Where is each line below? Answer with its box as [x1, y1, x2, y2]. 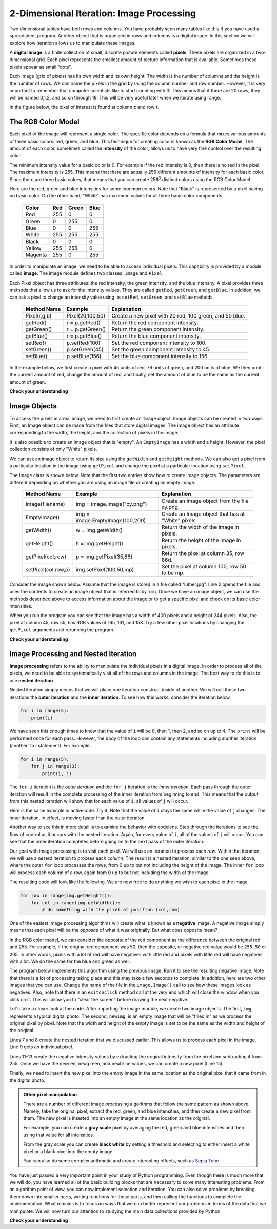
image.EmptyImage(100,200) [75, 517, 146, 524]
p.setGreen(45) [66, 346, 104, 353]
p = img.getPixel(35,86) [75, 553, 133, 560]
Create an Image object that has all [161, 510, 246, 518]
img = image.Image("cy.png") [75, 501, 147, 508]
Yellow [25, 244, 42, 251]
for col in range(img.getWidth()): [31, 900, 121, 905]
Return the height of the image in [161, 537, 241, 544]
